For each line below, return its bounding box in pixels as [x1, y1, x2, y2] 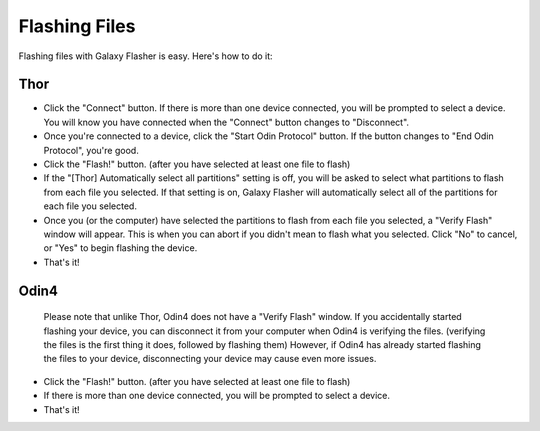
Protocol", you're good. [43, 144, 139, 156]
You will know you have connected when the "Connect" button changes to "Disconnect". [43, 116, 410, 128]
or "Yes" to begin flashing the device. [43, 242, 198, 254]
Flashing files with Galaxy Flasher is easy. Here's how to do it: [18, 50, 274, 62]
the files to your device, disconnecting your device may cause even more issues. [43, 353, 377, 365]
